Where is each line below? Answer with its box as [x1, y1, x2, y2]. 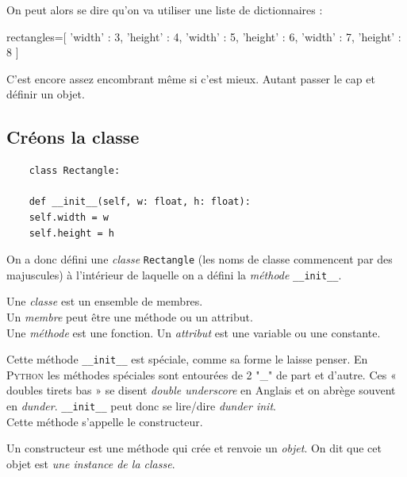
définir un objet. [6, 86, 85, 102]
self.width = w [29, 211, 109, 223]
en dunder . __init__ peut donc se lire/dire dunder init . [6, 398, 276, 414]
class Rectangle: [29, 165, 121, 177]
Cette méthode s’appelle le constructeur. [6, 413, 203, 429]
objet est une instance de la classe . [6, 455, 175, 471]
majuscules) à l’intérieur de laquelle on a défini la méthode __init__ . [6, 266, 342, 283]
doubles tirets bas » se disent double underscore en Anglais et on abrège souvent [6, 382, 396, 398]
